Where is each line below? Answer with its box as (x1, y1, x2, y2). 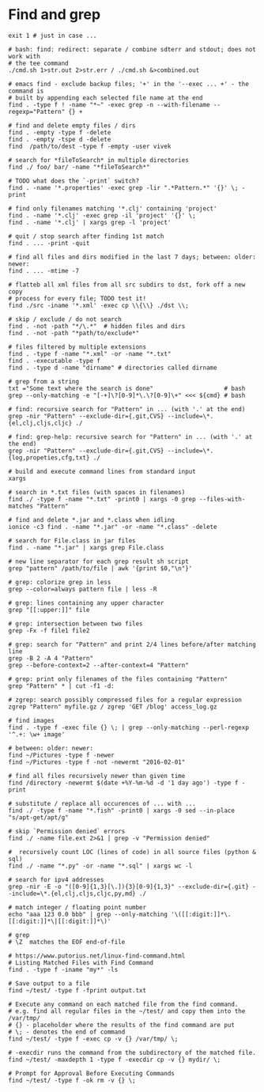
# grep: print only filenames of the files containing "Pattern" (8, 674, 228, 683)
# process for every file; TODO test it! (8, 294, 147, 302)
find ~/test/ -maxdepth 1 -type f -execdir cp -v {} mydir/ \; (8, 1056, 221, 1064)
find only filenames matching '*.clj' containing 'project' (15, 204, 217, 213)
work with (8, 52, 41, 60)
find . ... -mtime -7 (8, 266, 80, 274)
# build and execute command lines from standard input (8, 467, 196, 475)
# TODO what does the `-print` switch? (8, 176, 140, 185)
